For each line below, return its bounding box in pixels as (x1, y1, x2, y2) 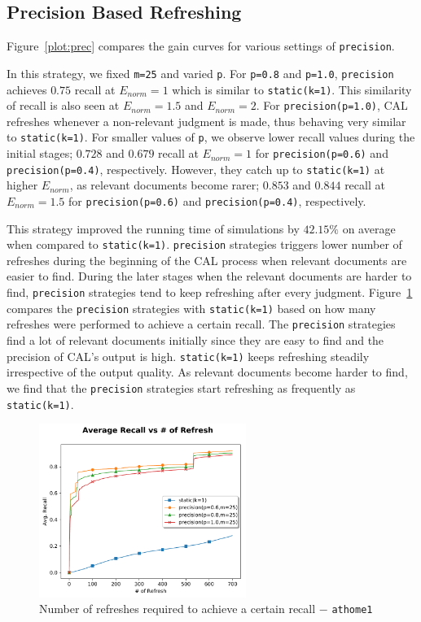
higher (7, 176, 38, 194)
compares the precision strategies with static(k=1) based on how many (7, 299, 376, 316)
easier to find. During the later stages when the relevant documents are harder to (7, 268, 412, 285)
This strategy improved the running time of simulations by (7, 220, 300, 237)
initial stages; (7, 145, 73, 162)
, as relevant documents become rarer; (69, 176, 260, 194)
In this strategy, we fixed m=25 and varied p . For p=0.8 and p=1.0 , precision (7, 64, 394, 81)
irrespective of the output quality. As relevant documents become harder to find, (7, 363, 408, 381)
